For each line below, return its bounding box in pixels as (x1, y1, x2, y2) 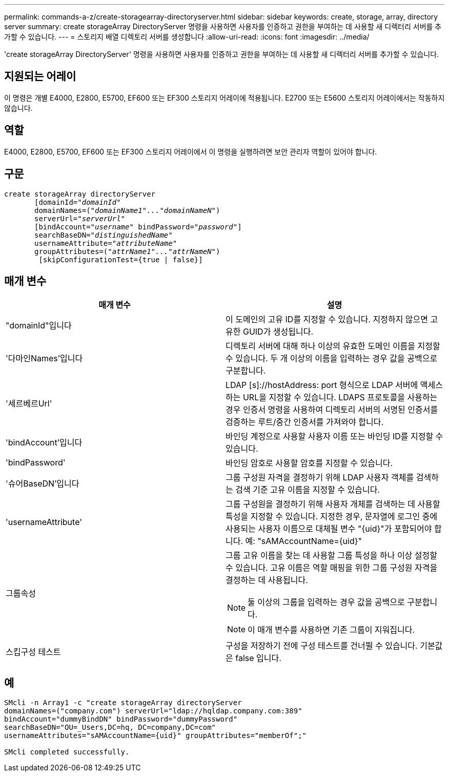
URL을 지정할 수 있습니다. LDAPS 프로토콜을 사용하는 (242, 392, 438, 403)
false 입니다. (235, 653, 281, 664)
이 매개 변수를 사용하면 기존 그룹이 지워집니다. (248, 625, 415, 635)
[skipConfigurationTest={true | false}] (38, 255, 203, 264)
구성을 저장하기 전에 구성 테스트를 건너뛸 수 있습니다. (226, 641, 418, 651)
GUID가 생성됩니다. (242, 326, 314, 337)
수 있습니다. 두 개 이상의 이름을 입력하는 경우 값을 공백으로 (226, 353, 438, 364)
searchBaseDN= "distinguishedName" (34, 230, 173, 239)
